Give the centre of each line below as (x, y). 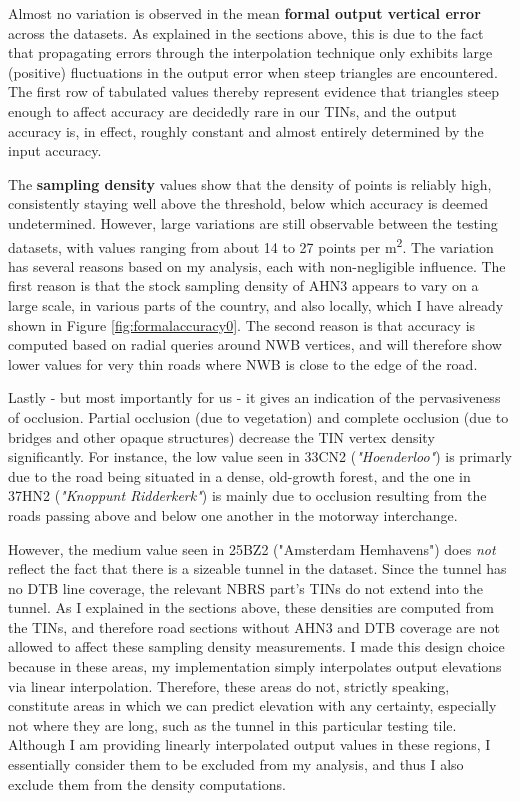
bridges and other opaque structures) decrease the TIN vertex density (221, 436)
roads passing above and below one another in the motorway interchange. (233, 514)
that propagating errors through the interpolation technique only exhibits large (250, 52)
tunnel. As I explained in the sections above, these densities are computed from (251, 607)
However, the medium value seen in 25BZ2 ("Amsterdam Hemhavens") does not (252, 548)
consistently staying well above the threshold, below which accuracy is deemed (248, 203)
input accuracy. (55, 150)
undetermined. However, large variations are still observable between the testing (253, 222)
